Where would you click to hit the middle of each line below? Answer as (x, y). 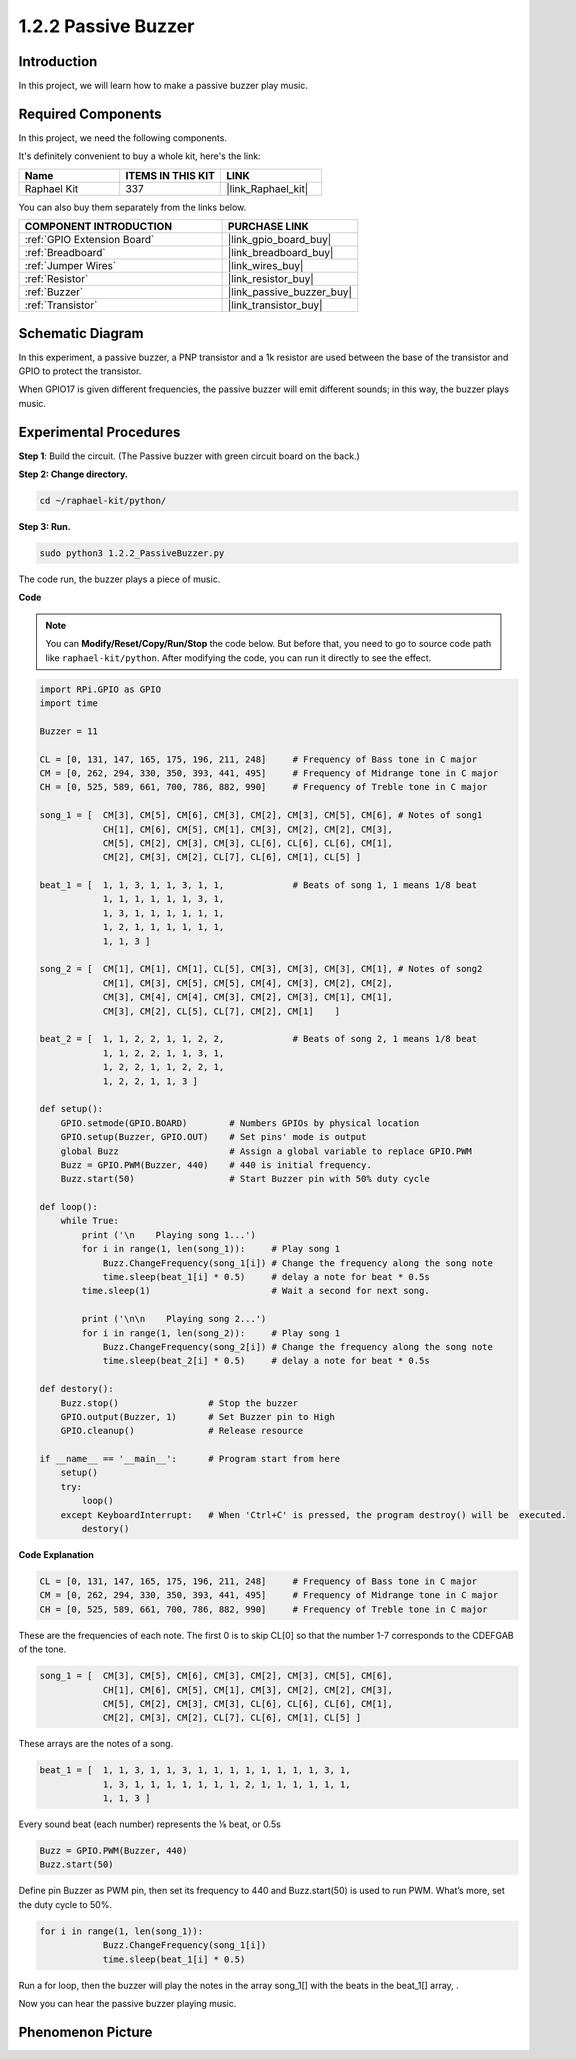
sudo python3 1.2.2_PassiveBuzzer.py (132, 553)
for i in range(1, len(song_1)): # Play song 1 (211, 1249)
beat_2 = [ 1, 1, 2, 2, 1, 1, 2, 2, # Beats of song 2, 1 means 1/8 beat (258, 1039)
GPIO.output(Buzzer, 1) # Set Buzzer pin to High (197, 1416)
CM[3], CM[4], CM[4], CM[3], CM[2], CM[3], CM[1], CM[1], (248, 997)
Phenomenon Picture (85, 2031)
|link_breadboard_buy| (280, 253)
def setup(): (71, 1109)
